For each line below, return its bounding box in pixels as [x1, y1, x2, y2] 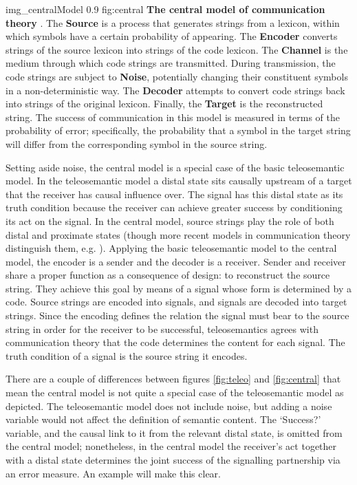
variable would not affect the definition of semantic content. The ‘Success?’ [6, 412, 321, 427]
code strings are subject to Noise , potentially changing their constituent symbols [6, 69, 348, 83]
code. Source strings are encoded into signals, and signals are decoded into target [6, 294, 347, 309]
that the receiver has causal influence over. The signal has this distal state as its [6, 186, 343, 201]
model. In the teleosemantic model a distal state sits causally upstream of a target [6, 173, 352, 188]
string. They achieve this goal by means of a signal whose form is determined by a [6, 281, 351, 295]
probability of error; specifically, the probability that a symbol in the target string [6, 123, 351, 138]
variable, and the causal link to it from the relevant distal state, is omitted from [6, 425, 343, 440]
